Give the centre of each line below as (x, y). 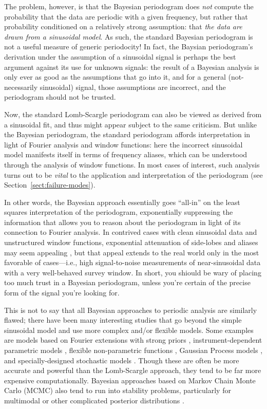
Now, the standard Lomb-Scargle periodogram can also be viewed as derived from (133, 114)
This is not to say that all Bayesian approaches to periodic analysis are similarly (131, 310)
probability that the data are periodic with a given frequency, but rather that (126, 16)
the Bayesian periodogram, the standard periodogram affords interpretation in (127, 134)
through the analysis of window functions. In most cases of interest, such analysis (132, 164)
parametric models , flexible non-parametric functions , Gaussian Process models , (133, 350)
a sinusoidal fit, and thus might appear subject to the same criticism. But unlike (130, 124)
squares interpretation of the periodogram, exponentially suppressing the (119, 212)
